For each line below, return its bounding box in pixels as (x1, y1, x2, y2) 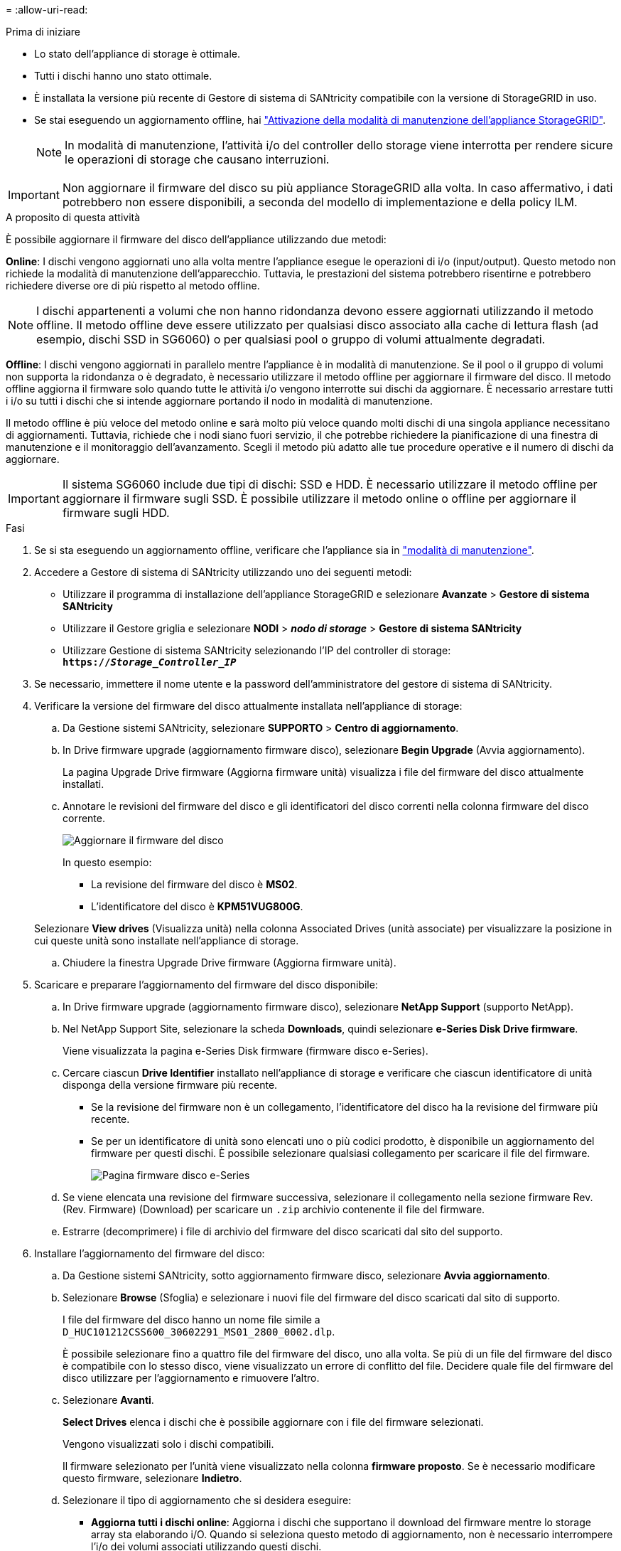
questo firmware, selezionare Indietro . (63, 1472, 242, 1484)
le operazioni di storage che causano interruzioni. (65, 152, 330, 166)
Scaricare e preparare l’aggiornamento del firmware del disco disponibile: (34, 979, 378, 991)
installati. (63, 778, 104, 790)
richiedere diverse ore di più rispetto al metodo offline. (6, 279, 260, 292)
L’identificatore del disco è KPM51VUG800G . (91, 900, 303, 912)
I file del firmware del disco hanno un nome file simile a (63, 1313, 320, 1326)
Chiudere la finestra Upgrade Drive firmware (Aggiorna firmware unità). (63, 956, 396, 969)
